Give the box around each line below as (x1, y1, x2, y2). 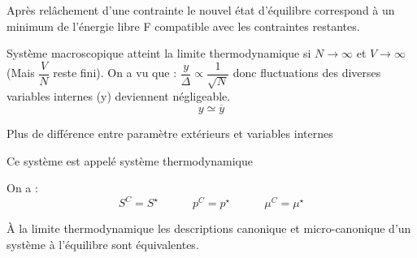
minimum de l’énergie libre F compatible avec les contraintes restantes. (7, 17, 360, 34)
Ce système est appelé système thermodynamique (7, 152, 253, 169)
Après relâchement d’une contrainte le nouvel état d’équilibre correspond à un (7, 2, 395, 18)
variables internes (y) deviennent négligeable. (7, 88, 231, 105)
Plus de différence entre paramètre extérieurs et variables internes (7, 125, 333, 142)
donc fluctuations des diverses (232, 64, 381, 81)
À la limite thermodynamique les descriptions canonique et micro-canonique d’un (7, 220, 411, 237)
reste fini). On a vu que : (53, 64, 177, 81)
